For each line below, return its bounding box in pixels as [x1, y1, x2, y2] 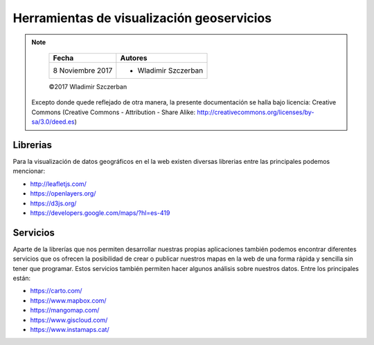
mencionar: [12, 167, 45, 176]
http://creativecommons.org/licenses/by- [197, 108, 314, 116]
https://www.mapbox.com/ [30, 296, 107, 304]
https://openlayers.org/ [30, 189, 96, 198]
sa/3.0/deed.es [31, 118, 75, 126]
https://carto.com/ [30, 287, 82, 295]
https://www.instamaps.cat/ [30, 326, 110, 333]
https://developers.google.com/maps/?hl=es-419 [30, 208, 170, 217]
